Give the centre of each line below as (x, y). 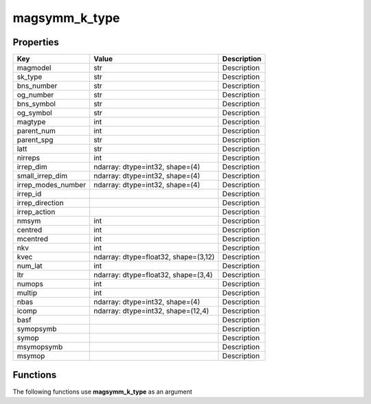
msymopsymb (40, 347)
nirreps (29, 158)
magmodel (34, 68)
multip (27, 293)
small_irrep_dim (42, 176)
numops (30, 284)
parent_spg (35, 140)
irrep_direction (41, 203)
